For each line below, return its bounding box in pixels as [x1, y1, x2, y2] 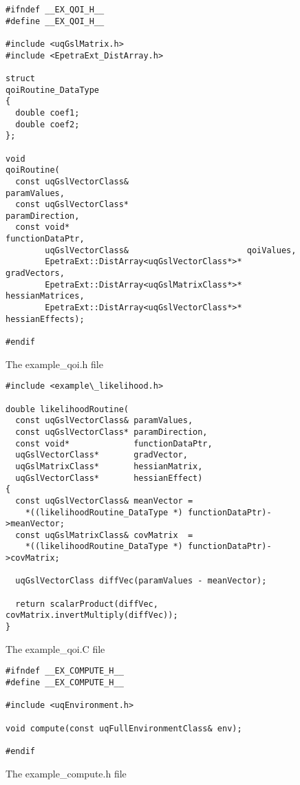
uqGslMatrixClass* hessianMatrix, [15, 461, 203, 471]
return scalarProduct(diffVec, [15, 599, 158, 609]
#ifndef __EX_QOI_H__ [6, 5, 105, 14]
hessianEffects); [6, 314, 85, 324]
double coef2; [15, 119, 80, 129]
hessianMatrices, [6, 291, 85, 301]
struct [6, 73, 35, 83]
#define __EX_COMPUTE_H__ [6, 677, 124, 687]
